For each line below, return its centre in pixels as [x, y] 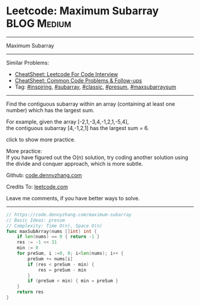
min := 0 [28, 248]
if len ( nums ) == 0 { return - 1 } [58, 237]
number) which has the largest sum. [50, 110]
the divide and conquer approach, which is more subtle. [75, 163]
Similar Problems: [28, 62]
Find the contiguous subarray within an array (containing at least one [91, 104]
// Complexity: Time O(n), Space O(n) [54, 226]
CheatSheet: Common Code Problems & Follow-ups [78, 80]
